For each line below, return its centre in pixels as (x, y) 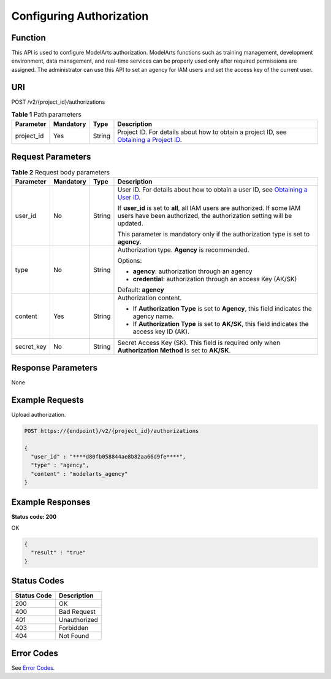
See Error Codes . (33, 668)
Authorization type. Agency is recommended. (183, 250)
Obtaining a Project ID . (150, 139)
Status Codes (38, 581)
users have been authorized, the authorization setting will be (205, 216)
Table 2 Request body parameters (61, 173)
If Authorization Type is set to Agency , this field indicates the (222, 309)
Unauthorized (78, 620)
